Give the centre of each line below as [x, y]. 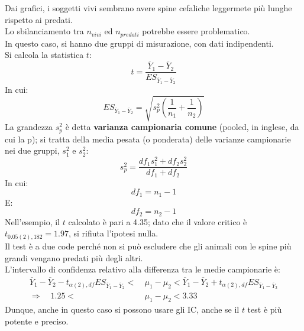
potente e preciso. [37, 321]
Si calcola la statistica [44, 55]
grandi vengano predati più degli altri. [74, 257]
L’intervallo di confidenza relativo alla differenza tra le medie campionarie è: [143, 269]
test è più [265, 309]
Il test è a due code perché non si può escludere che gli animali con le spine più [148, 246]
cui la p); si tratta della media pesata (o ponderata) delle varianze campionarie [148, 139]
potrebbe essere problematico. [196, 31]
